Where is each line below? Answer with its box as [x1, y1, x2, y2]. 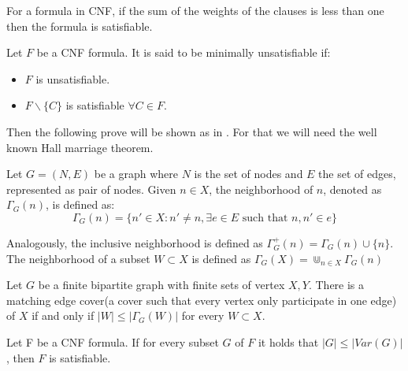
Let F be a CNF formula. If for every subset [6, 333, 219, 350]
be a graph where [94, 165, 178, 182]
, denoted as [323, 180, 382, 197]
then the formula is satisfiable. [6, 17, 153, 34]
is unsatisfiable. [35, 70, 110, 87]
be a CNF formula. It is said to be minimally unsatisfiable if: [36, 44, 331, 61]
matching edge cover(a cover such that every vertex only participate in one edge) [6, 291, 397, 308]
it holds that [258, 333, 319, 350]
